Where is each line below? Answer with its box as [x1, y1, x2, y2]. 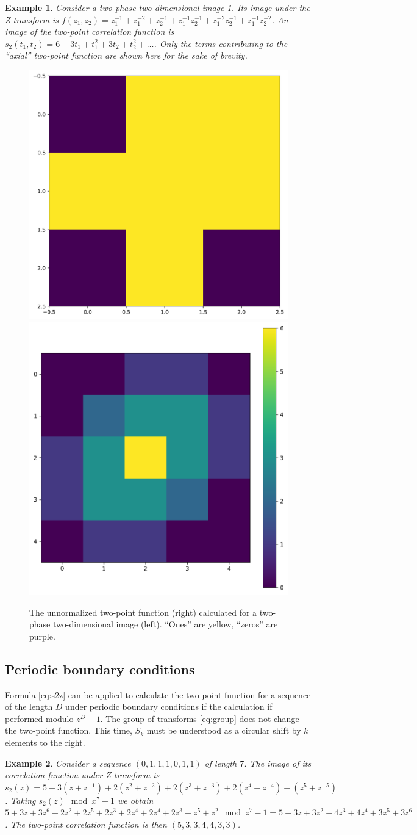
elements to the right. [5, 736, 85, 749]
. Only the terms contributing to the [154, 37, 288, 49]
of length [204, 756, 237, 769]
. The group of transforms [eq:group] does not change [100, 712, 299, 725]
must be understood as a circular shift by [146, 724, 301, 737]
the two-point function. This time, [5, 724, 132, 737]
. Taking [5, 793, 36, 806]
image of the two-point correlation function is [5, 25, 174, 38]
